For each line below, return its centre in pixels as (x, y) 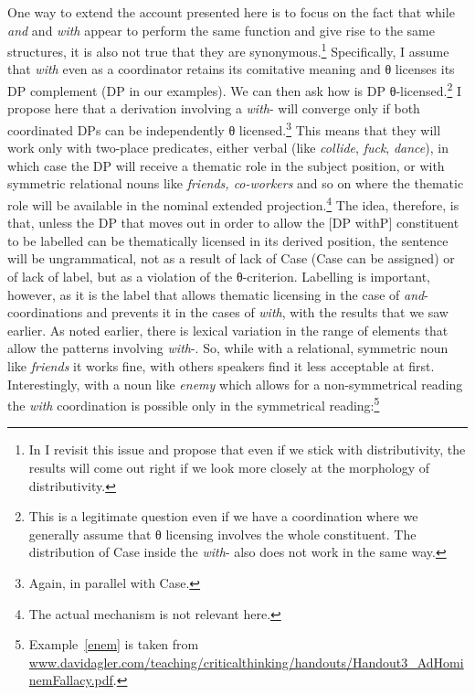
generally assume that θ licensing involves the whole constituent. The (222, 534)
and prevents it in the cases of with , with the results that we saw (267, 312)
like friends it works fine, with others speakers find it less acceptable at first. (221, 365)
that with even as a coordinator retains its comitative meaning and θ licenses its (231, 69)
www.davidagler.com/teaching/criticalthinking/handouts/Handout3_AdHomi (246, 662)
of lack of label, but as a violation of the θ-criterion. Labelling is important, (219, 276)
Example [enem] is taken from (114, 644)
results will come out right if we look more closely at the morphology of (229, 467)
